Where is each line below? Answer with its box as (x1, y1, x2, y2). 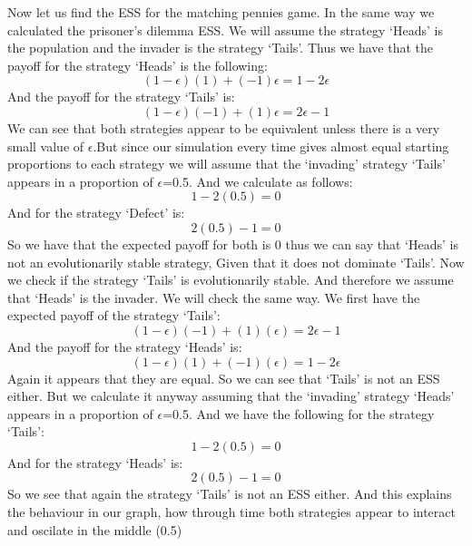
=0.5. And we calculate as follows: (162, 171, 353, 190)
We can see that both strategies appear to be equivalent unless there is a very (7, 118, 440, 137)
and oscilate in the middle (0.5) (7, 520, 182, 539)
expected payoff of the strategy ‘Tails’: (7, 306, 221, 325)
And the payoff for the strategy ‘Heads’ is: (7, 336, 242, 356)
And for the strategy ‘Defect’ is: (7, 203, 185, 222)
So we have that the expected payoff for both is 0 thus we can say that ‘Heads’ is (7, 234, 458, 253)
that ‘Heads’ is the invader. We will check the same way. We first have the (7, 288, 420, 307)
